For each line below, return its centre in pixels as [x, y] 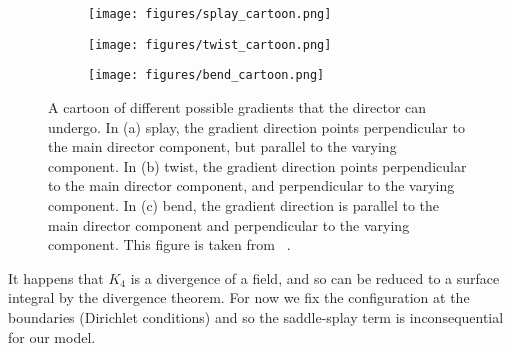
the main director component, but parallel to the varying [222, 146]
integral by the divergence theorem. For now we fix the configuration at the [239, 297]
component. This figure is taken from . [169, 244]
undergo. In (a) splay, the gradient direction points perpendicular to [256, 126]
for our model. [52, 336]
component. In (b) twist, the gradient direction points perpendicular [257, 165]
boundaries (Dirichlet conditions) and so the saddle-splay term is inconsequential [256, 316]
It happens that [56, 277]
